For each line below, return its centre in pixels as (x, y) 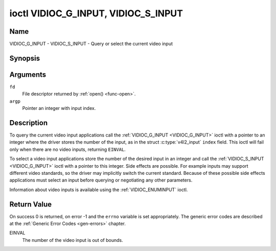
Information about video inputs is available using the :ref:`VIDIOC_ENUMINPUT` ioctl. (99, 190)
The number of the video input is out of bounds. (73, 240)
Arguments (28, 74)
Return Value (31, 204)
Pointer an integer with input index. (59, 108)
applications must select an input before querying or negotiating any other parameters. (101, 180)
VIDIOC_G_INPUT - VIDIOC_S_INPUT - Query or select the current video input (91, 44)
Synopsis (25, 58)
